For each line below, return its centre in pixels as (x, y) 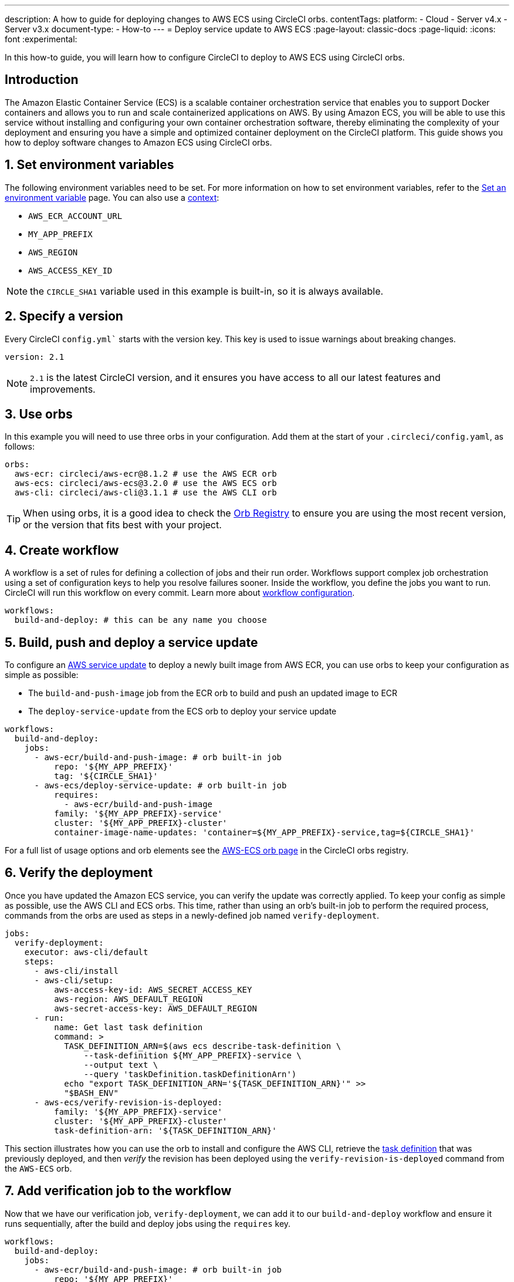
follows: (20, 447)
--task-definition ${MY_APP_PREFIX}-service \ (192, 1055)
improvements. (63, 389)
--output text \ (121, 1065)
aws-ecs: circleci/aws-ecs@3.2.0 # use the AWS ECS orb (146, 483)
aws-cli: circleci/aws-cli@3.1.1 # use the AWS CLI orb (146, 493)
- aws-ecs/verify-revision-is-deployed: (128, 1102)
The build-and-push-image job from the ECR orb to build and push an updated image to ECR (213, 693)
